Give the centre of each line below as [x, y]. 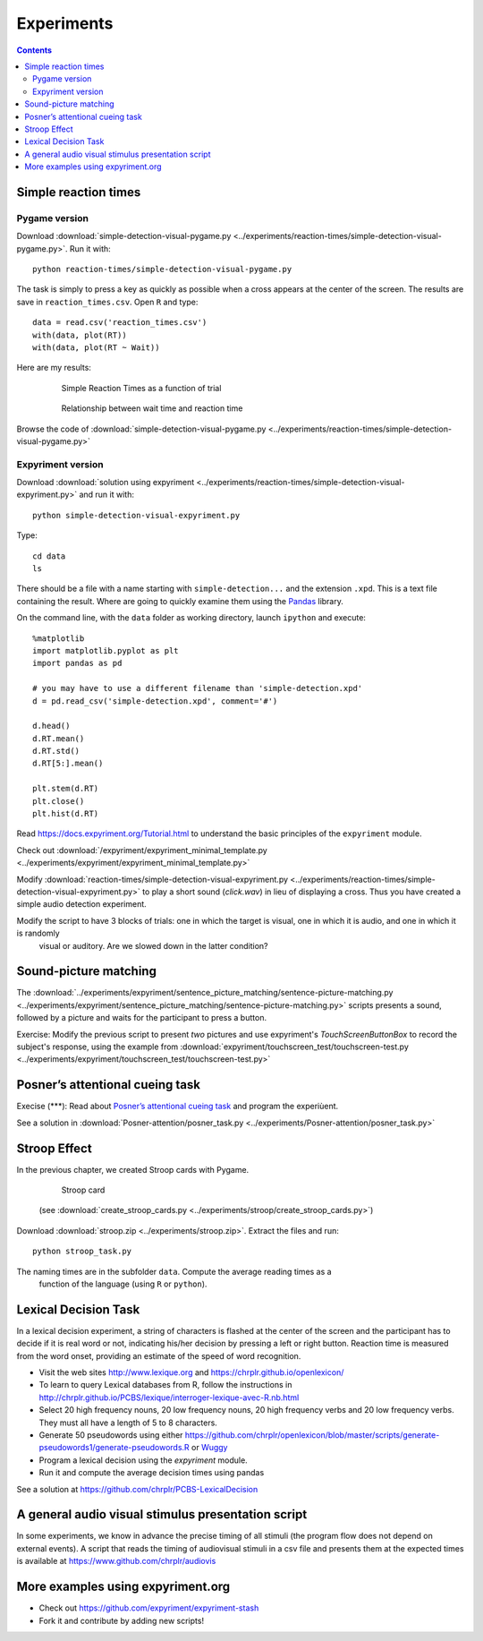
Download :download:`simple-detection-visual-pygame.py [124, 236]
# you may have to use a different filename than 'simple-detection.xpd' [198, 688]
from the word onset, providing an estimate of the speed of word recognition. [159, 1355]
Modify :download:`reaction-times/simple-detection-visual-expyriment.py [153, 879]
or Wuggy [209, 1448]
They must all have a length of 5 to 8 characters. [128, 1423]
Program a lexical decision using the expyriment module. [143, 1460]
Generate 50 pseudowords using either [111, 1435]
